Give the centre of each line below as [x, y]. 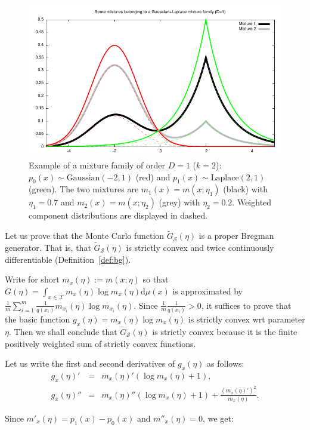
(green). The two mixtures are [84, 189]
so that [156, 279]
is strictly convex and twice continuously [200, 247]
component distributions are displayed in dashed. [118, 215]
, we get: [218, 418]
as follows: [226, 363]
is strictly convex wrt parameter [247, 319]
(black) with [245, 189]
